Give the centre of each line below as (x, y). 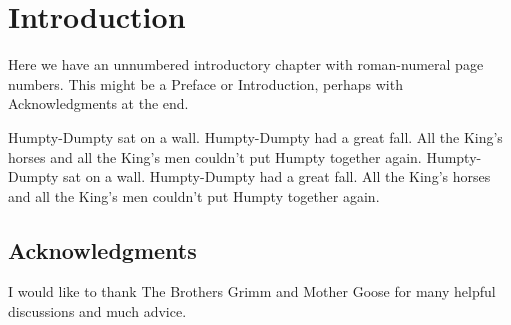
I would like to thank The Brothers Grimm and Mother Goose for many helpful (252, 291)
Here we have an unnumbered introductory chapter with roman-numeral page (246, 64)
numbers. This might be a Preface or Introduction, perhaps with (205, 83)
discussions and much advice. (97, 311)
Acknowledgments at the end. (98, 103)
